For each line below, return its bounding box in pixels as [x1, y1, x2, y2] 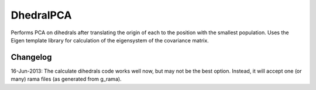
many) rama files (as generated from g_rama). [11, 75, 122, 82]
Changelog [11, 52, 52, 62]
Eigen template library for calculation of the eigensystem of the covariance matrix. [11, 37, 209, 44]
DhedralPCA [11, 9, 72, 21]
